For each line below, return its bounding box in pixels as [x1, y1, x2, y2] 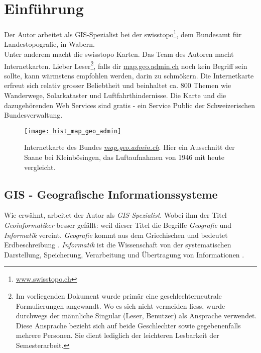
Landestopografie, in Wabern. [4, 39, 95, 49]
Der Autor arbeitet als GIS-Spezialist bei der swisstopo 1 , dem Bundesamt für [4, 28, 242, 39]
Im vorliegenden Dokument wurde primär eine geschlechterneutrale [16, 290, 222, 301]
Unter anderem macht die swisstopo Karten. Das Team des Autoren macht [4, 48, 234, 59]
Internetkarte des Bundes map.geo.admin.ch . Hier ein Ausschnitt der [24, 142, 235, 152]
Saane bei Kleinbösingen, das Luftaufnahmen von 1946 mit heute [24, 152, 224, 162]
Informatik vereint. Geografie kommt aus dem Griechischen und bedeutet [4, 229, 228, 240]
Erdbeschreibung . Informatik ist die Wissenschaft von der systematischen [4, 239, 231, 250]
